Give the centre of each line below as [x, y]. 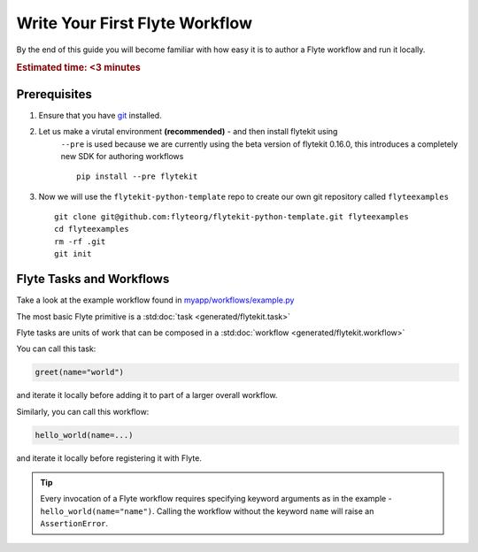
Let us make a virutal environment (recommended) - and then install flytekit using [188, 132]
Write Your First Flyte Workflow [134, 23]
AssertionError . [74, 524]
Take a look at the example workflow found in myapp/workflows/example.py [155, 300]
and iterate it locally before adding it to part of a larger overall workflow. [147, 395]
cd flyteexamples [92, 229]
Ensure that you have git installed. [100, 115]
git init [73, 254]
